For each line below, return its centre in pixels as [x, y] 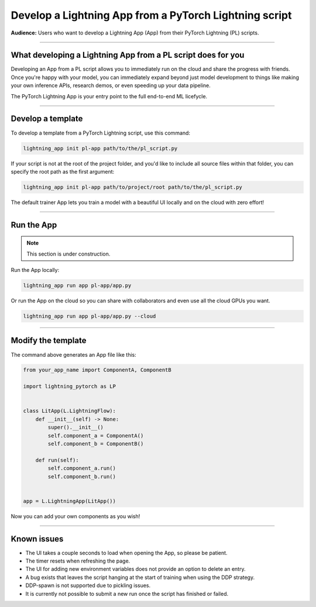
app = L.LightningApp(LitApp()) [70, 501]
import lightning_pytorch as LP [70, 387]
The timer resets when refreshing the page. [78, 561]
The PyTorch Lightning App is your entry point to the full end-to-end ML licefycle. [109, 96]
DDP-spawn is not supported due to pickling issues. [88, 585]
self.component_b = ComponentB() [96, 444]
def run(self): [57, 460]
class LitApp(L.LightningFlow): [70, 411]
